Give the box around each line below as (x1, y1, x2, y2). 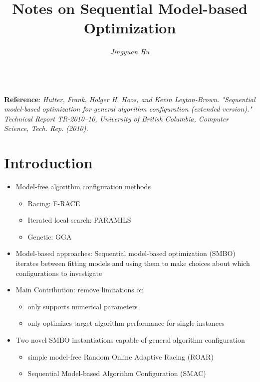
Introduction (4, 152, 93, 173)
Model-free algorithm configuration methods (15, 181, 151, 191)
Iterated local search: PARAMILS (27, 215, 131, 225)
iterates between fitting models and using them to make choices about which (15, 257, 250, 268)
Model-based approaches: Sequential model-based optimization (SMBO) (15, 248, 236, 258)
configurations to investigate (15, 267, 102, 278)
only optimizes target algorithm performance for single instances (27, 318, 225, 328)
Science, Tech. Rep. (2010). (4, 123, 88, 133)
